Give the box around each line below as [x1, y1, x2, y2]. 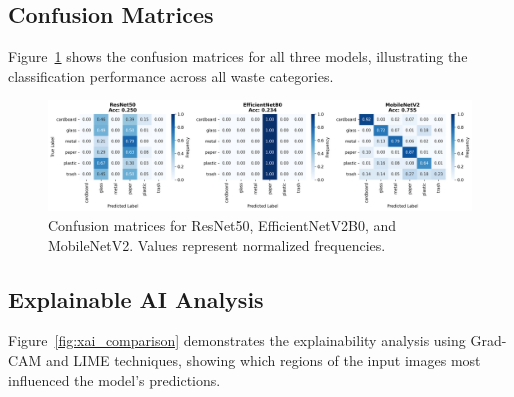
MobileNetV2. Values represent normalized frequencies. [48, 234, 386, 255]
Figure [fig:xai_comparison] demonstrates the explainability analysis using [8, 330, 466, 351]
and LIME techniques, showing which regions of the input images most [46, 349, 481, 370]
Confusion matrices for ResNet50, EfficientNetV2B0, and [48, 214, 397, 235]
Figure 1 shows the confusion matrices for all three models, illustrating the [8, 46, 468, 67]
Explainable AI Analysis [8, 283, 264, 314]
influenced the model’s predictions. [8, 369, 221, 390]
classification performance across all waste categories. [8, 65, 334, 86]
